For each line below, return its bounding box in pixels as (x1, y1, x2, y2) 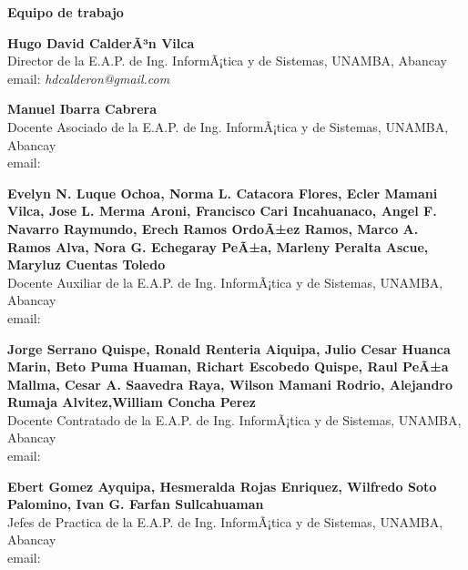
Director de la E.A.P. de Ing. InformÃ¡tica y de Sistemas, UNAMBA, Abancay (7, 51, 447, 70)
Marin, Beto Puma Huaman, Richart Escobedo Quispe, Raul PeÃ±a (7, 357, 449, 376)
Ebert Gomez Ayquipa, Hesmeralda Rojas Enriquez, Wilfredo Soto (7, 476, 437, 495)
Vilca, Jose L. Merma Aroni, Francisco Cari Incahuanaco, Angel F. (7, 201, 437, 220)
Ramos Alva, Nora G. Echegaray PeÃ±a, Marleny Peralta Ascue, (7, 237, 429, 256)
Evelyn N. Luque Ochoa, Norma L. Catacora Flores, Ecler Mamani (7, 183, 438, 202)
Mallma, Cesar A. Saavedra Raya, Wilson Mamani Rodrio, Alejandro (7, 374, 453, 393)
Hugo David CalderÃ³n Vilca (7, 33, 195, 52)
